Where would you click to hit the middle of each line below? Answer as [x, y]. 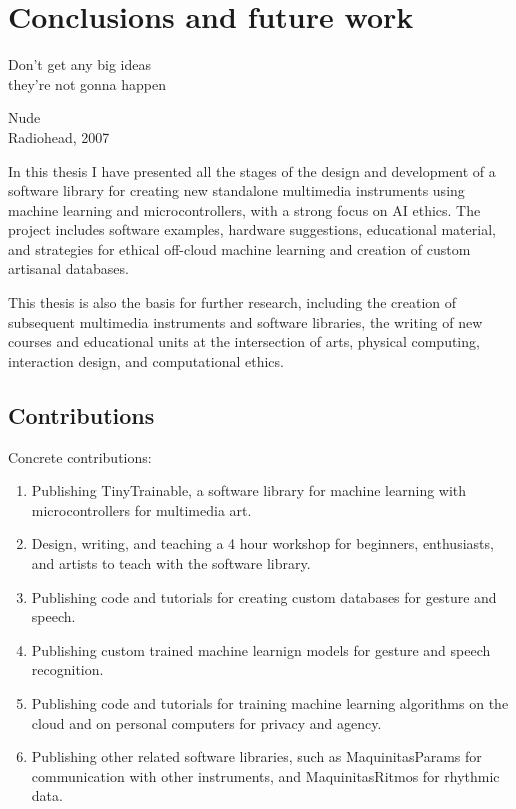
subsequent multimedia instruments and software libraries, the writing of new [245, 321]
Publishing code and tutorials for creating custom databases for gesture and [264, 596]
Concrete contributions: [80, 456]
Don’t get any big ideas [79, 64]
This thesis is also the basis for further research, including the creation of [232, 302]
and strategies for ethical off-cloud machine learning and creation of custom [239, 248]
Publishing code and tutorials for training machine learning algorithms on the [270, 702]
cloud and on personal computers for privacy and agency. [206, 722]
